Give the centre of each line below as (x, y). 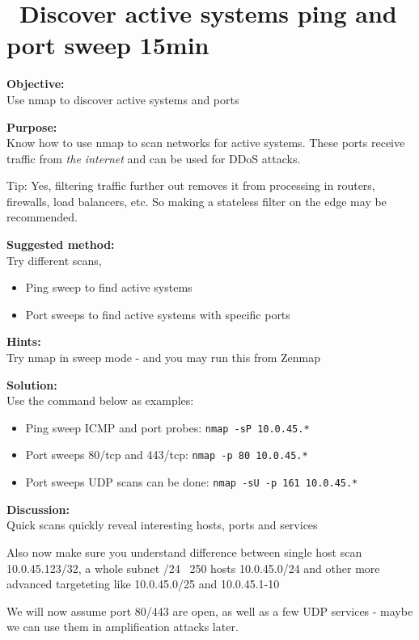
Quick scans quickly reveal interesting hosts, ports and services (162, 525)
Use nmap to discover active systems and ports (123, 99)
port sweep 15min (108, 45)
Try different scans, (54, 260)
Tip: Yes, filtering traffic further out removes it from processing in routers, (191, 185)
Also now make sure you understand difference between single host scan (184, 552)
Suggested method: (61, 244)
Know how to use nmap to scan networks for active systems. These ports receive (206, 143)
